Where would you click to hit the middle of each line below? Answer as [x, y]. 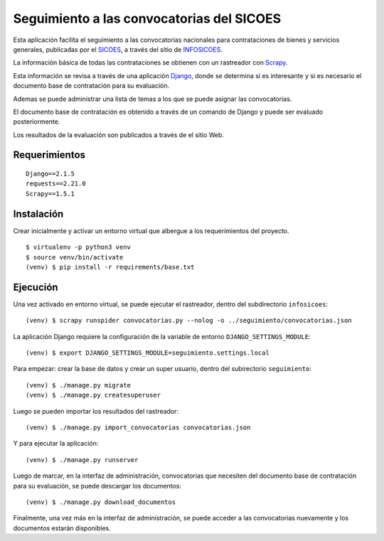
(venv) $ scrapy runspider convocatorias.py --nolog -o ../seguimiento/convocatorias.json [189, 321]
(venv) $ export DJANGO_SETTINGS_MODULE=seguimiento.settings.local [148, 353]
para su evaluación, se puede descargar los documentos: [97, 486]
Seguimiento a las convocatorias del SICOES [147, 18]
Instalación [38, 214]
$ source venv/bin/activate [75, 257]
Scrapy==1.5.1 [50, 193]
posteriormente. [37, 122]
